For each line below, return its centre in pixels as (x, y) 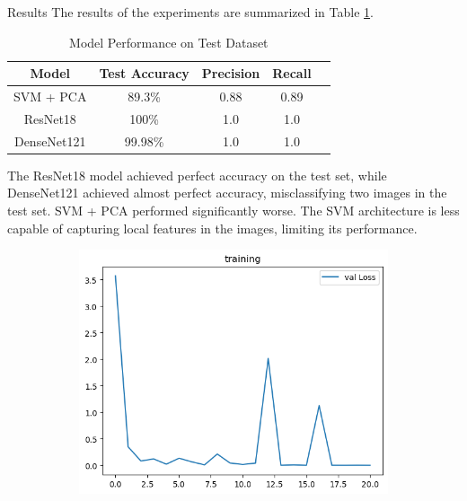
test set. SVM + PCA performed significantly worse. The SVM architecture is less (233, 210)
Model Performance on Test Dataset (169, 42)
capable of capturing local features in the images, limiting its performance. (212, 228)
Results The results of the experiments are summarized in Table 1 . (190, 12)
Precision (231, 73)
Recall (292, 73)
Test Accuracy (144, 73)
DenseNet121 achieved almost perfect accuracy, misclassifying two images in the (227, 193)
